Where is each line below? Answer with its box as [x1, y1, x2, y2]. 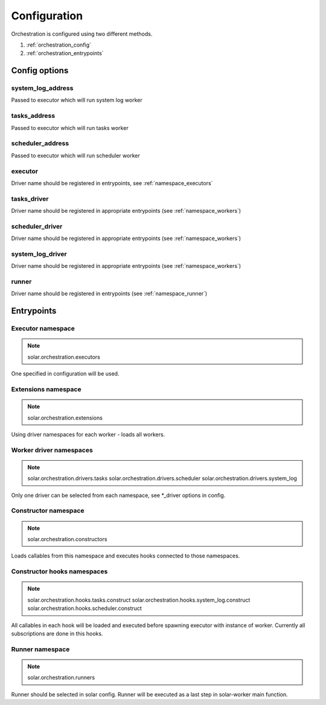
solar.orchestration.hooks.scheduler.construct [27, 605, 142, 612]
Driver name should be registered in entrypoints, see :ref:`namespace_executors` [11, 179, 213, 187]
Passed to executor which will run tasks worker [11, 124, 129, 131]
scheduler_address [11, 139, 69, 148]
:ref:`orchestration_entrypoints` [26, 50, 104, 57]
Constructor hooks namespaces [11, 567, 108, 576]
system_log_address [11, 84, 74, 93]
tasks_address [11, 112, 56, 120]
